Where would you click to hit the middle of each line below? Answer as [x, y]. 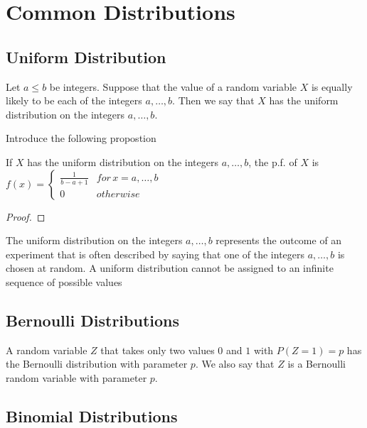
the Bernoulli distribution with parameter [97, 364]
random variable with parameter [76, 377]
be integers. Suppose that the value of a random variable [173, 86]
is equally [332, 86]
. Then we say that [213, 100]
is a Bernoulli [317, 364]
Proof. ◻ [26, 216]
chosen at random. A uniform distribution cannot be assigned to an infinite [170, 268]
